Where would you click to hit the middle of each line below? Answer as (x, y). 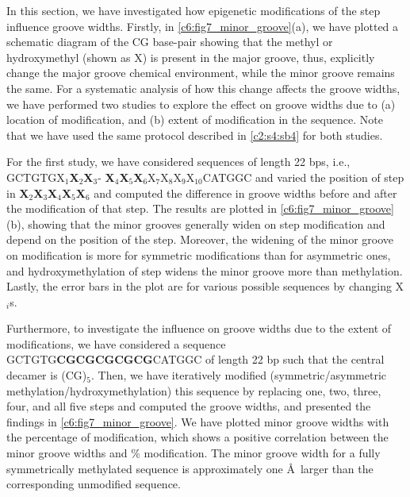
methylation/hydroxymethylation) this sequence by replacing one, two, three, (194, 390)
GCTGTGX (36, 177)
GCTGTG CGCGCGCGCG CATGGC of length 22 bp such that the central (195, 359)
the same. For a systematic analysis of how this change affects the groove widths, (203, 88)
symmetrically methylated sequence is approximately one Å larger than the (190, 468)
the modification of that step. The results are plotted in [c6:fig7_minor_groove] (200, 208)
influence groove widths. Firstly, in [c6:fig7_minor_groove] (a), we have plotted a (203, 26)
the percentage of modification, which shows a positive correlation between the (197, 437)
